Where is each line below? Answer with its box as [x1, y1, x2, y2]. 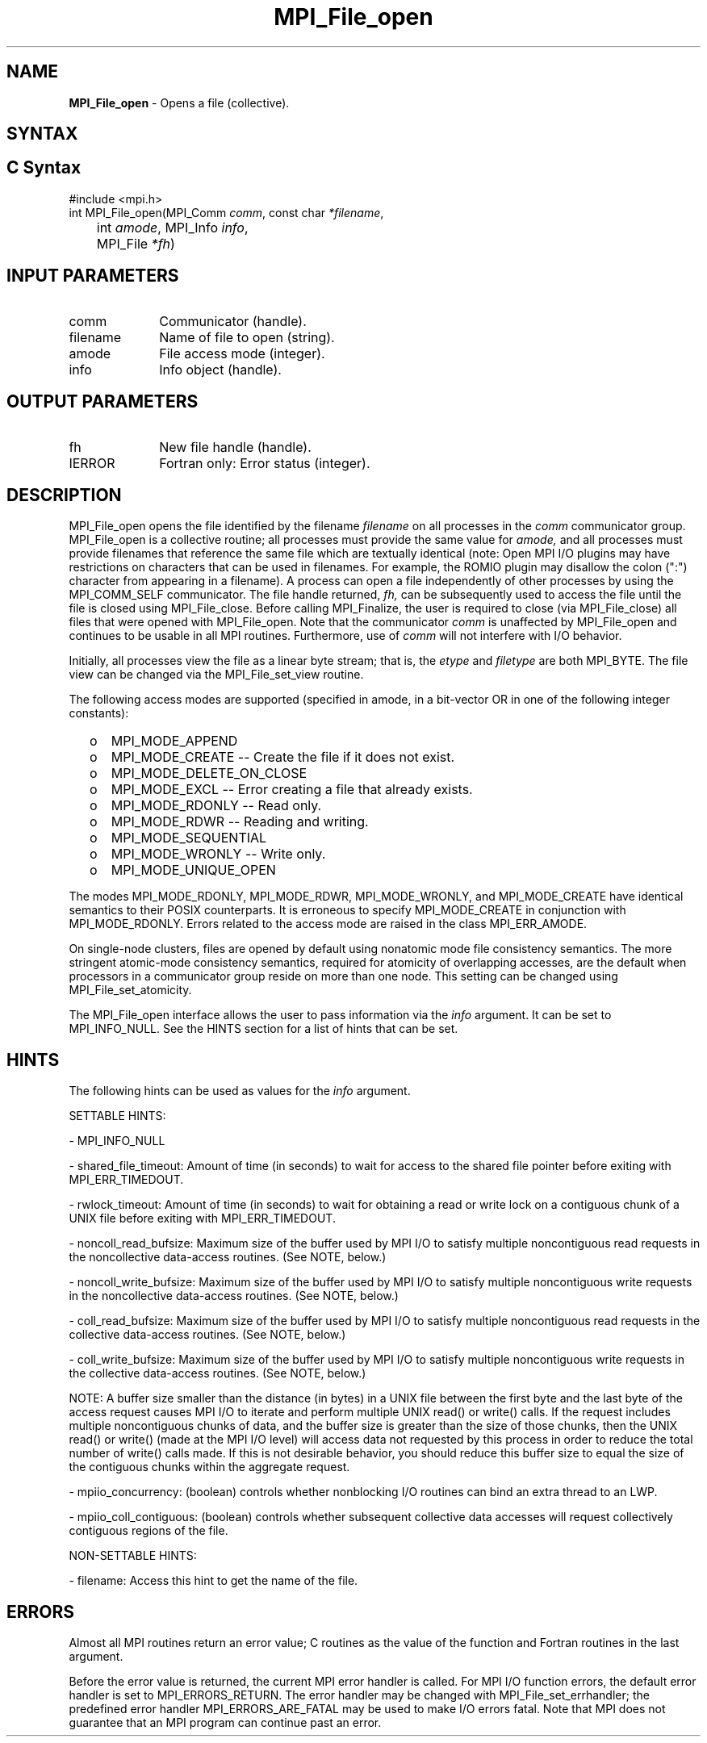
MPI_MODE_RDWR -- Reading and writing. [111, 813, 369, 830]
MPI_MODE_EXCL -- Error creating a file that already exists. [111, 781, 473, 798]
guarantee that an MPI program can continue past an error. [69, 1716, 382, 1730]
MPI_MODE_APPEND [111, 733, 238, 750]
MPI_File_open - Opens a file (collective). [69, 95, 290, 110]
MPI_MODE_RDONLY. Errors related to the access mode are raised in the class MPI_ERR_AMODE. [69, 917, 588, 931]
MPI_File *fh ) [96, 235, 175, 252]
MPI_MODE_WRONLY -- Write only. [111, 846, 326, 863]
